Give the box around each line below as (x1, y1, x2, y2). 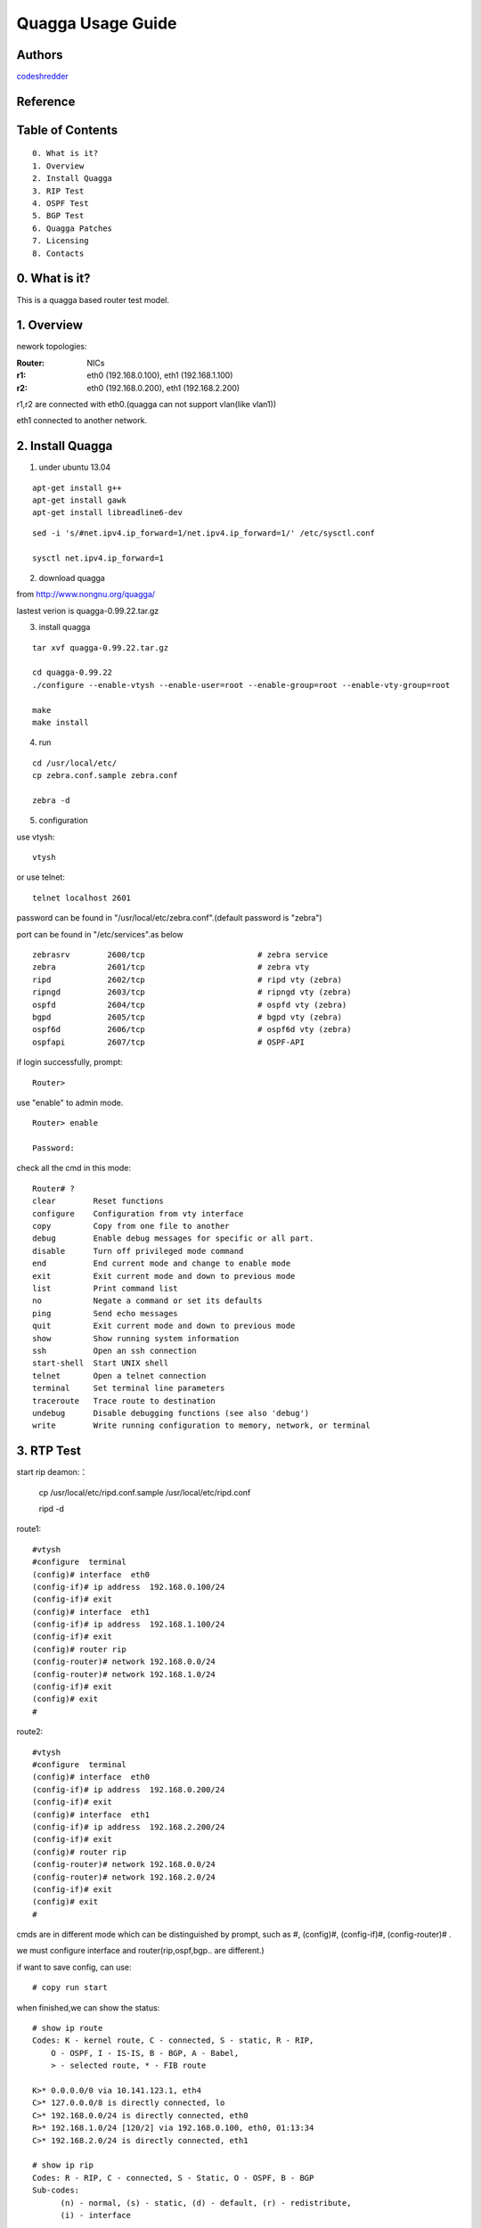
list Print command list (32, 1283, 178, 1293)
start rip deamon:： (16, 1467, 88, 1478)
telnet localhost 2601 (32, 892, 132, 903)
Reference (16, 94, 76, 109)
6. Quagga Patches (32, 223, 113, 233)
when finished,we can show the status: (16, 2002, 160, 2013)
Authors (16, 47, 63, 62)
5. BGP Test (32, 210, 85, 221)
